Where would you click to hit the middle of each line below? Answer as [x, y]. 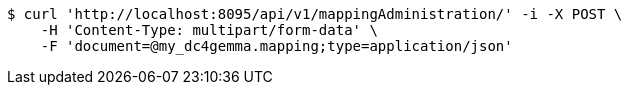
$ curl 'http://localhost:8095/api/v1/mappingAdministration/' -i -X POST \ [315, 14]
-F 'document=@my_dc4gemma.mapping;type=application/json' [276, 46]
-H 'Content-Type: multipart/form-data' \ [209, 30]
